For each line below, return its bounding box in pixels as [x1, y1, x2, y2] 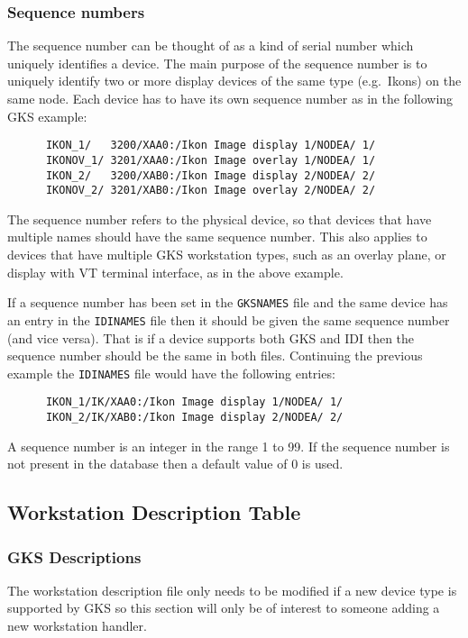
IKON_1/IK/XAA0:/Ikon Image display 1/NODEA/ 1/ [45, 396, 344, 409]
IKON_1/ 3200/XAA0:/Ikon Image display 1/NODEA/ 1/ [45, 139, 376, 152]
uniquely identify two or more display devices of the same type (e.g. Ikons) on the [7, 71, 462, 90]
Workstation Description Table [7, 498, 301, 526]
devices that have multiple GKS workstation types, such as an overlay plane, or [7, 245, 446, 263]
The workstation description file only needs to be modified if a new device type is [7, 580, 457, 599]
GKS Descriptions [7, 545, 142, 568]
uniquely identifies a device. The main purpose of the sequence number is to [7, 53, 427, 72]
